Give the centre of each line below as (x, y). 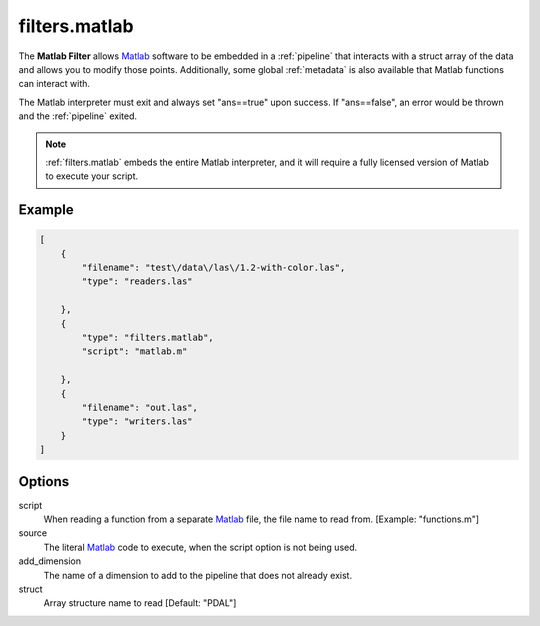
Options (44, 481)
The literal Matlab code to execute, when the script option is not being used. (200, 547)
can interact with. (54, 84)
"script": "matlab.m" (134, 351)
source (33, 533)
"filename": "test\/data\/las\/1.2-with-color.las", (213, 268)
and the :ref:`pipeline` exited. (78, 116)
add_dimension (50, 561)
